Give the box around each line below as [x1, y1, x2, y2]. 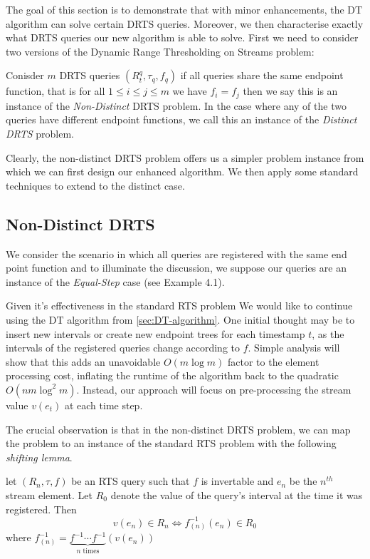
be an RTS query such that [71, 473, 190, 488]
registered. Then [6, 501, 77, 516]
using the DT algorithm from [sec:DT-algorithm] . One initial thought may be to [6, 312, 355, 327]
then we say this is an [243, 83, 338, 98]
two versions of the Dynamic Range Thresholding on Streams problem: [6, 43, 314, 58]
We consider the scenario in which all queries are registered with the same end [6, 246, 347, 261]
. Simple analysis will [248, 340, 340, 355]
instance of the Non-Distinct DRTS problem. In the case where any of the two [6, 98, 347, 113]
